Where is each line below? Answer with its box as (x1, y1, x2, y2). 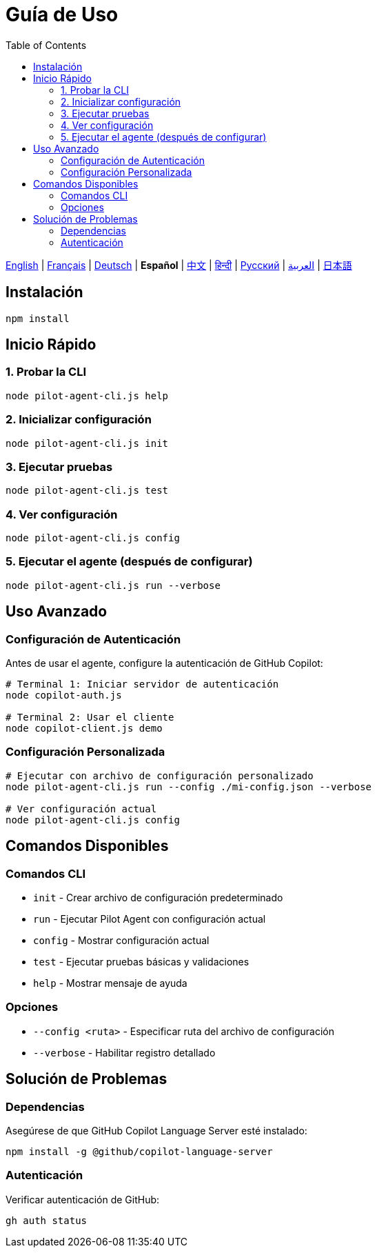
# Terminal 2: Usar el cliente (6, 712, 174, 723)
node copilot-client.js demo (6, 723, 163, 734)
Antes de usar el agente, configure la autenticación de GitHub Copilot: (6, 657, 323, 670)
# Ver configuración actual (6, 803, 157, 814)
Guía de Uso (6, 3, 119, 26)
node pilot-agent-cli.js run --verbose (6, 579, 221, 591)
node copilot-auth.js (6, 690, 122, 701)
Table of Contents (6, 39, 87, 51)
